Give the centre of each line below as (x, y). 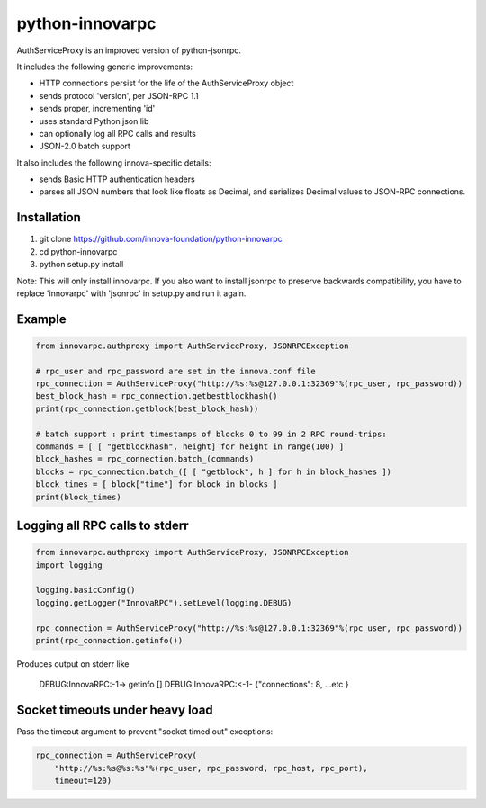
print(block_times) (78, 497)
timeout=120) (83, 780)
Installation (49, 217)
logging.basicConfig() (85, 590)
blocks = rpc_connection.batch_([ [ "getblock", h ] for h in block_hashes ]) (213, 471)
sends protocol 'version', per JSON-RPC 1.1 (119, 95)
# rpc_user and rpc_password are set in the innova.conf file (175, 371)
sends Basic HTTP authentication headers (117, 179)
